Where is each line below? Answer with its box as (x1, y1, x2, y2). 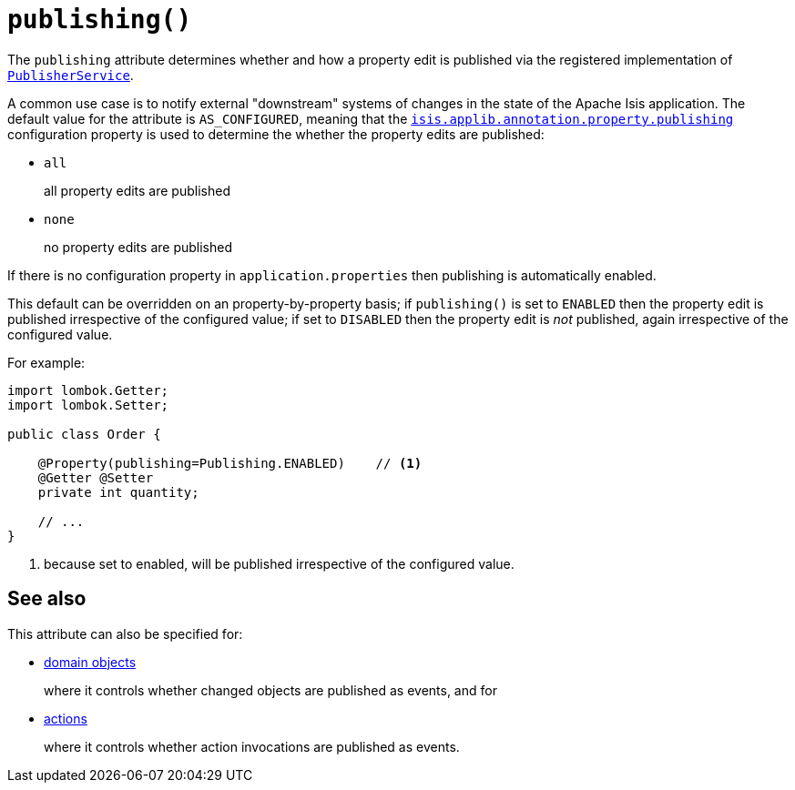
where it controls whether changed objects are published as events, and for (44, 682, 497, 698)
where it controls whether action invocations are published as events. (44, 738, 460, 755)
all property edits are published (44, 182, 230, 198)
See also (7, 587, 87, 611)
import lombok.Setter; (7, 397, 169, 412)
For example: (7, 354, 86, 370)
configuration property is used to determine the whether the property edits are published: (7, 126, 545, 142)
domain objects (44, 653, 137, 670)
